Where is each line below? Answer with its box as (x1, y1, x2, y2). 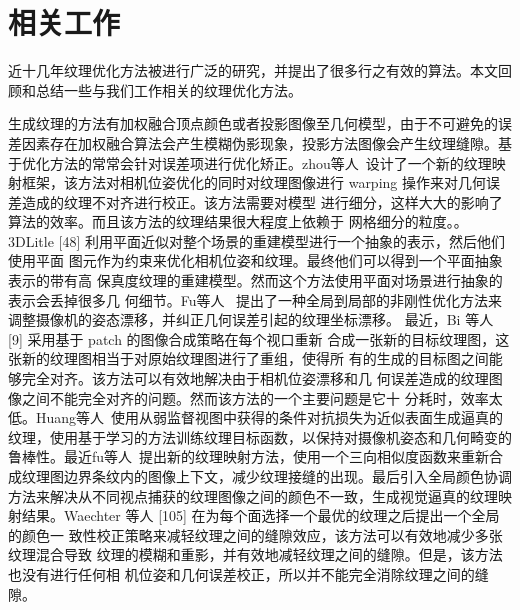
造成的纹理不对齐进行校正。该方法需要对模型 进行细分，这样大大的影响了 (21, 191, 503, 212)
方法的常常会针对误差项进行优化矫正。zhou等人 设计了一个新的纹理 (49, 152, 492, 173)
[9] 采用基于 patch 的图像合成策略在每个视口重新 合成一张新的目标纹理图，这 (8, 328, 510, 349)
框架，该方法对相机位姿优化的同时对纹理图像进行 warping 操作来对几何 (21, 172, 486, 193)
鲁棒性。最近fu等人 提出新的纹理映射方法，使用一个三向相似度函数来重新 (8, 446, 490, 467)
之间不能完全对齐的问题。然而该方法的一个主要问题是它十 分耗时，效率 (21, 387, 489, 408)
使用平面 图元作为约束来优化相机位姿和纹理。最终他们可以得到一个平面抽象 (8, 250, 503, 271)
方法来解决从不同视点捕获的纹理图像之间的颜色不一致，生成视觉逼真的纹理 (8, 485, 498, 506)
